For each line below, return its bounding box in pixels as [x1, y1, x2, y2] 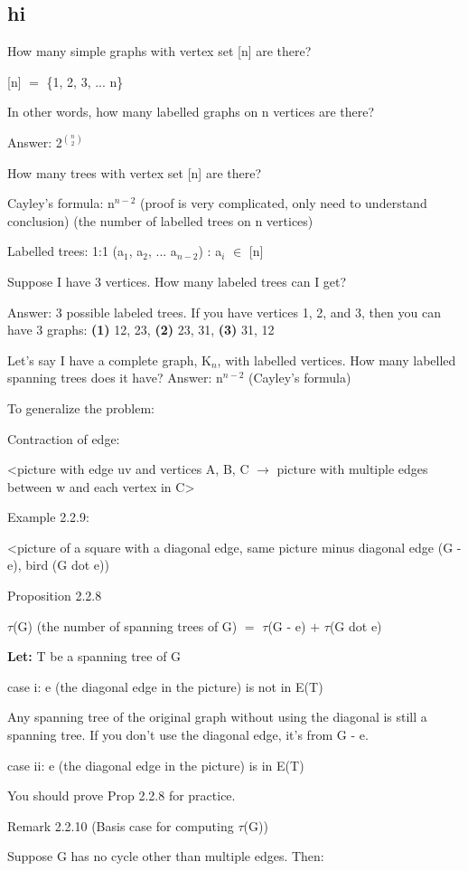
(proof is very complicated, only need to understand [140, 194, 427, 213]
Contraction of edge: [7, 429, 120, 448]
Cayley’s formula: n [7, 194, 115, 213]
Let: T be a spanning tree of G [7, 647, 182, 666]
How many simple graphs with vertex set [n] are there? [7, 42, 312, 61]
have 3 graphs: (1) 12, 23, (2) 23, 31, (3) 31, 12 [7, 320, 275, 339]
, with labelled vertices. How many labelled [217, 350, 456, 369]
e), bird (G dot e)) [7, 555, 109, 574]
